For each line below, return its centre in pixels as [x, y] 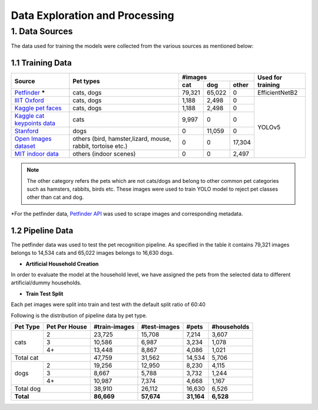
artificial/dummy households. [46, 283]
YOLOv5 [269, 127]
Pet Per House [67, 326]
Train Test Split [44, 293]
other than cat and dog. [55, 197]
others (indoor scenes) [104, 154]
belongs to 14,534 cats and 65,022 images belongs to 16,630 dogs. [92, 253]
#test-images [160, 326]
